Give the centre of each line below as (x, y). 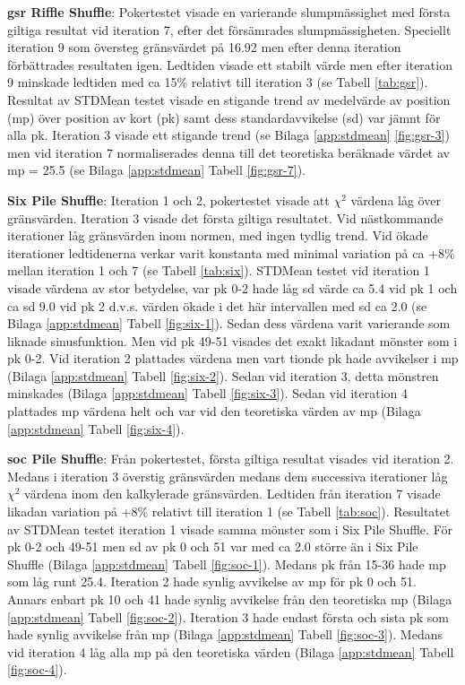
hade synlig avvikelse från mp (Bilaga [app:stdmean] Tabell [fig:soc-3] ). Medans (225, 634)
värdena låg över (396, 199)
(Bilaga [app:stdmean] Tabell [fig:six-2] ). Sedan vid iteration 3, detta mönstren (223, 375)
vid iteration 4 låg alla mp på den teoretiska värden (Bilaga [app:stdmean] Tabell (231, 651)
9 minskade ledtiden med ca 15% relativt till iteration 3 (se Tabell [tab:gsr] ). (218, 82)
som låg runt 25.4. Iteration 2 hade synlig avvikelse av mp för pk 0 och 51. (212, 581)
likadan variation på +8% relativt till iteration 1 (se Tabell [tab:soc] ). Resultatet (229, 512)
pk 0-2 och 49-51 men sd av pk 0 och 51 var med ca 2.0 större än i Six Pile (213, 546)
